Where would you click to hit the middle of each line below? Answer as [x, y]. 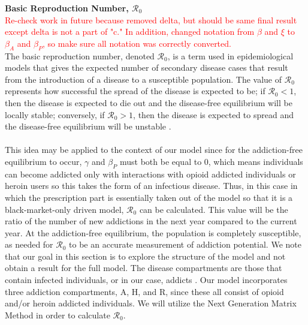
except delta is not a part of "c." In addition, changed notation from [130, 31]
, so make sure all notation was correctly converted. [137, 43]
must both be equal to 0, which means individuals [211, 161]
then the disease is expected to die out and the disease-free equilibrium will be [149, 102]
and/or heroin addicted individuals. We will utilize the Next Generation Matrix [151, 303]
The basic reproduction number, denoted [80, 55]
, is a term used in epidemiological [230, 55]
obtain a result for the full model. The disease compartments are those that [144, 268]
